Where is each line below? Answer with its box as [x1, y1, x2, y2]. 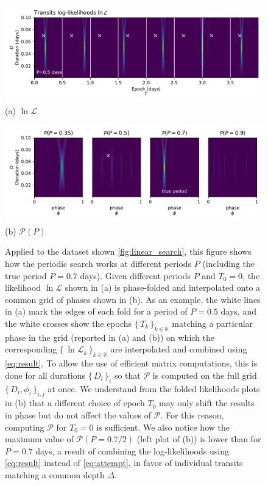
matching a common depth [5, 468, 105, 481]
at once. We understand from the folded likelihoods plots [48, 382, 260, 395]
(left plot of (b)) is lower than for [136, 432, 261, 445]
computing [5, 420, 44, 433]
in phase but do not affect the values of [5, 408, 152, 421]
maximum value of [5, 432, 74, 445]
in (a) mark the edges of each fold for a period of [5, 305, 188, 318]
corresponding [5, 343, 57, 356]
